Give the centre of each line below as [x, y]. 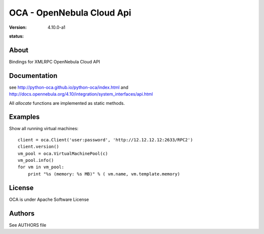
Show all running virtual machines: [44, 129]
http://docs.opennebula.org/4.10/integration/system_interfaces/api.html [81, 94]
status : [16, 36]
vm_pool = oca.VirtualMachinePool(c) [63, 153]
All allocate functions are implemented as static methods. [67, 103]
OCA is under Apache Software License [49, 199]
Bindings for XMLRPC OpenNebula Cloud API [55, 61]
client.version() [38, 147]
